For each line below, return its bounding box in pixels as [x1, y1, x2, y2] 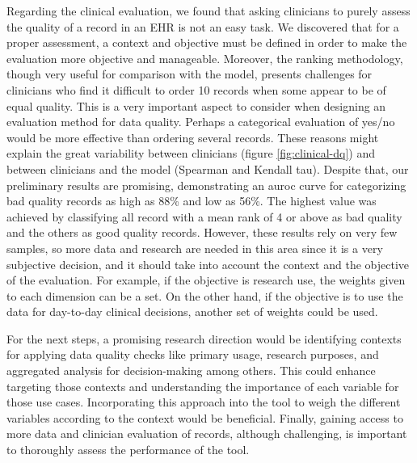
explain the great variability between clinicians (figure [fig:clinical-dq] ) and [6, 145, 376, 162]
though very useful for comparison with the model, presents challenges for [6, 65, 373, 82]
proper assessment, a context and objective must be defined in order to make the [6, 34, 407, 51]
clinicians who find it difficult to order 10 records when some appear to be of [6, 81, 386, 98]
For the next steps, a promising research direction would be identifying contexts [6, 330, 402, 347]
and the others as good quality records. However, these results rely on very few [6, 224, 398, 241]
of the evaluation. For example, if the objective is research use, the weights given [6, 271, 406, 288]
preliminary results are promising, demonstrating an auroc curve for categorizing [6, 176, 406, 193]
